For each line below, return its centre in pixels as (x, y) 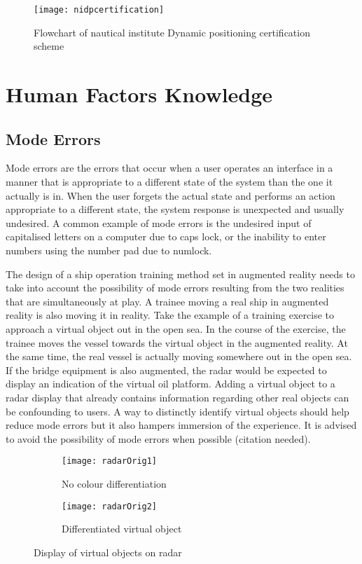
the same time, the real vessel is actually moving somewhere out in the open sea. (179, 356)
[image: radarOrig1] (110, 461)
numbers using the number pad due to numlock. (109, 250)
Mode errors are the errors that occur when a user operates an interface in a (169, 168)
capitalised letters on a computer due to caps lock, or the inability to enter (166, 236)
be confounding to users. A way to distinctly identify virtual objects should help (177, 411)
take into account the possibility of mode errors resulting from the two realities (175, 288)
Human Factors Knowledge (139, 94)
